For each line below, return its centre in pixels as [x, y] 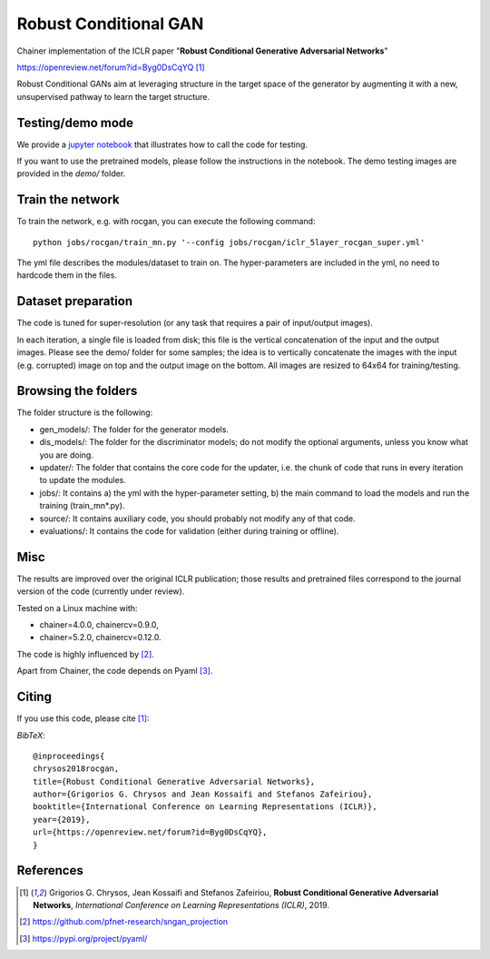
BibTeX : [31, 735]
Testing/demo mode [75, 123]
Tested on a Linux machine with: [77, 608]
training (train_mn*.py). [82, 506]
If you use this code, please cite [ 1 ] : [83, 718]
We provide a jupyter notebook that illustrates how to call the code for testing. [162, 144]
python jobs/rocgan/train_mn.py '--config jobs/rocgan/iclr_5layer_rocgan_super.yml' [229, 242]
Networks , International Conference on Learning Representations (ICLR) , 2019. [181, 905]
